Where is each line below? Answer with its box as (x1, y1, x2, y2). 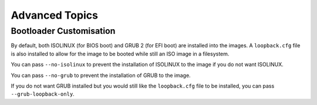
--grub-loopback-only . (11, 90, 75, 97)
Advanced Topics (11, 9, 98, 22)
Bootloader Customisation (11, 26, 116, 36)
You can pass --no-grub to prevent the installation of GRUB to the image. (11, 72, 191, 79)
